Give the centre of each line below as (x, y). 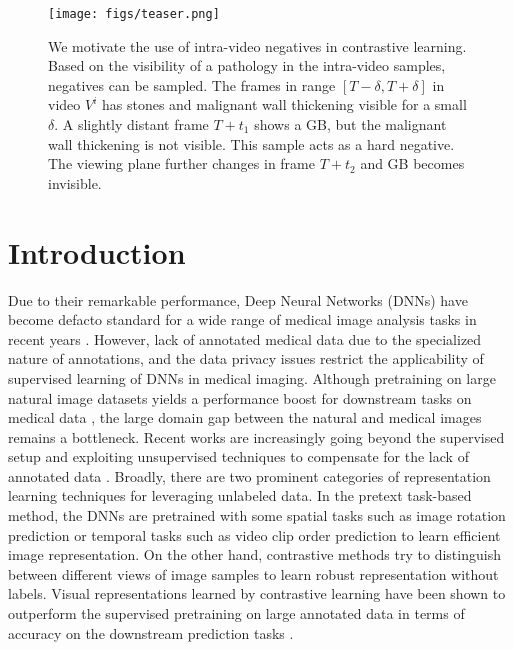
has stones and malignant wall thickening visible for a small (284, 104)
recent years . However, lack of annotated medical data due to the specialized (245, 338)
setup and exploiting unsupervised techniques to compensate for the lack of (238, 456)
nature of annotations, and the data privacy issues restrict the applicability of (246, 358)
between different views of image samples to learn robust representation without (253, 573)
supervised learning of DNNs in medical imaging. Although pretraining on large (252, 377)
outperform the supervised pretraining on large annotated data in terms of (236, 613)
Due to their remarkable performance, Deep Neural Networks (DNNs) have (238, 299)
